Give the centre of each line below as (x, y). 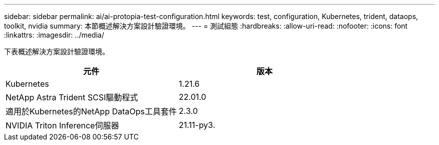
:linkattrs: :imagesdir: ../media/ (54, 35)
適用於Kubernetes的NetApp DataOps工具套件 (91, 111)
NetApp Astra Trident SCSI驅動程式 (72, 97)
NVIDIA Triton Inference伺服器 (62, 125)
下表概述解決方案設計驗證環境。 (57, 51)
